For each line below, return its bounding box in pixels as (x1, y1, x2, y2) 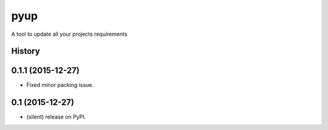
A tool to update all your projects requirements (11, 30, 128, 38)
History (11, 46, 41, 56)
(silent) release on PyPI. (26, 113, 86, 121)
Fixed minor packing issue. (26, 81, 94, 89)
